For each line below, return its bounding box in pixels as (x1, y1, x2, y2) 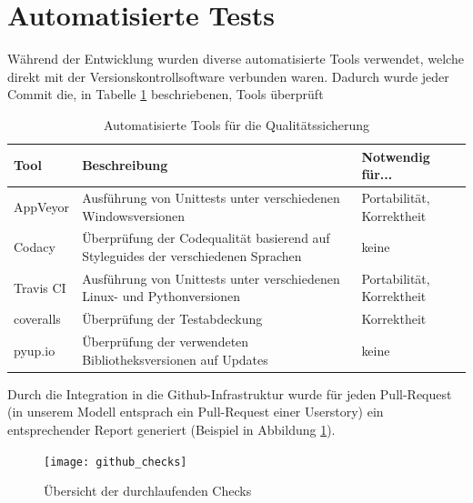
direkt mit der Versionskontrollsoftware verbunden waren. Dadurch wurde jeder (7, 66, 449, 86)
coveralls (14, 309, 61, 328)
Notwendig (361, 146, 430, 166)
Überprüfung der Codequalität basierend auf (82, 228, 330, 247)
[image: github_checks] (44, 455, 187, 468)
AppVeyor (14, 196, 70, 216)
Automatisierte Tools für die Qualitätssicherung (103, 115, 370, 134)
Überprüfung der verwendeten (82, 332, 249, 351)
